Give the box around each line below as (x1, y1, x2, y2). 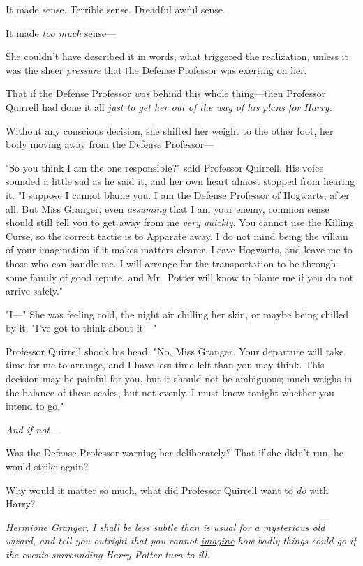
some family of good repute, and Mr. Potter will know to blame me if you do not (6, 269, 354, 284)
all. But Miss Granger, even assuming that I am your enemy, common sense (6, 201, 329, 216)
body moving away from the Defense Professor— (6, 137, 214, 151)
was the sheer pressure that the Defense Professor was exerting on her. (6, 62, 307, 77)
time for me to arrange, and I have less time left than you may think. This (6, 357, 325, 372)
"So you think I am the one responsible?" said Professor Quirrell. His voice (6, 160, 324, 174)
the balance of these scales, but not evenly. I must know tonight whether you (6, 385, 334, 399)
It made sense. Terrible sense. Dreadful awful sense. (6, 2, 225, 16)
